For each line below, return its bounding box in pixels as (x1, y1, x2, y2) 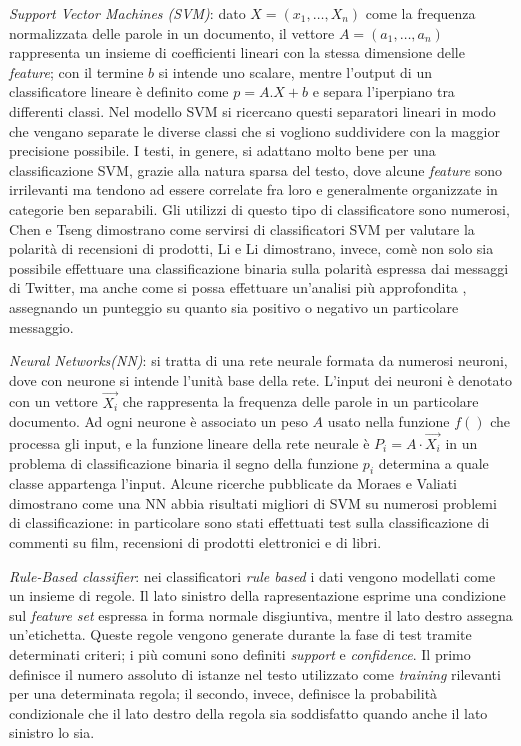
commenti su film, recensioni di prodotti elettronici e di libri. (9, 532, 382, 553)
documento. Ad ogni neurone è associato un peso (9, 411, 308, 432)
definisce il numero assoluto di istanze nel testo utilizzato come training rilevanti (9, 663, 501, 684)
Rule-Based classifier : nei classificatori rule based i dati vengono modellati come (9, 565, 496, 586)
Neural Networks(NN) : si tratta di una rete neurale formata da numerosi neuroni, (9, 350, 508, 371)
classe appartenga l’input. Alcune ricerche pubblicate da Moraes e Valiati (9, 473, 458, 494)
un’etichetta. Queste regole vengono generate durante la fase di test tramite (9, 624, 472, 645)
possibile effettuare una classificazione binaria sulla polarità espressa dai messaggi (9, 257, 509, 278)
